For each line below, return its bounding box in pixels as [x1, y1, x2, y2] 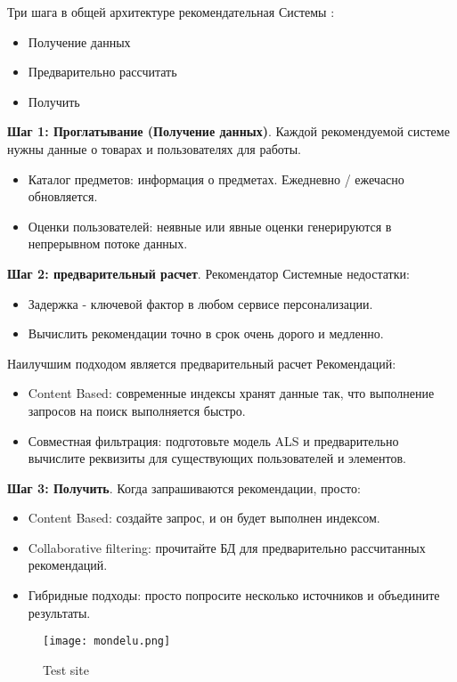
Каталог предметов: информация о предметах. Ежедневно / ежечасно [28, 169, 404, 188]
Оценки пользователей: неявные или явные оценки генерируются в [28, 216, 392, 235]
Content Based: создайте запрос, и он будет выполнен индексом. [28, 508, 380, 527]
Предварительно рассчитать [28, 62, 177, 81]
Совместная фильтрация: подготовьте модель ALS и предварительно [28, 431, 399, 450]
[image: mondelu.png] [43, 635, 171, 648]
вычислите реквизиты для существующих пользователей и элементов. [28, 449, 407, 467]
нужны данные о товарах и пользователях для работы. [7, 139, 302, 158]
